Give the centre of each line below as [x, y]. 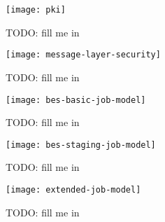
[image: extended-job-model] [73, 190]
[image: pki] [36, 10]
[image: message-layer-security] [83, 55]
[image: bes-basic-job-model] [76, 100]
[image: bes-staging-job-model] [81, 145]
